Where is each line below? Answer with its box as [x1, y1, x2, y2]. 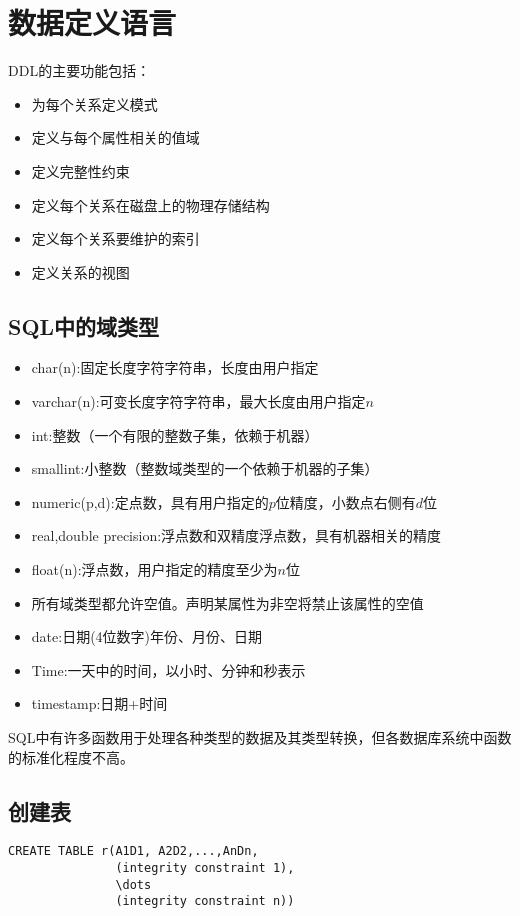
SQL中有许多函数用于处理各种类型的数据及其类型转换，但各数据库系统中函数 [8, 727, 512, 748]
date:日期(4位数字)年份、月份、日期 [31, 626, 263, 647]
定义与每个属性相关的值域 [31, 127, 200, 148]
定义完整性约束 [31, 160, 130, 181]
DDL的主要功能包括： [8, 60, 151, 81]
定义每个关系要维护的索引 [31, 228, 200, 249]
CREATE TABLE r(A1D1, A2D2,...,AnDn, [8, 844, 259, 859]
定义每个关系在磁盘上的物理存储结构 [31, 194, 270, 215]
